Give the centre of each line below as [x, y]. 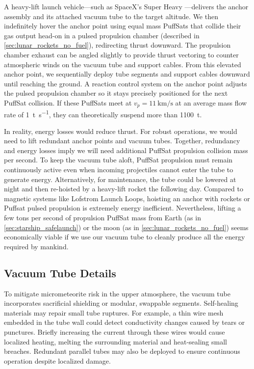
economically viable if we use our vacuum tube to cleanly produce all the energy [125, 237]
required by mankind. [36, 246]
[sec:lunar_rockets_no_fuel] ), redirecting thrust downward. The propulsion [117, 45]
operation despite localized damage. [57, 360]
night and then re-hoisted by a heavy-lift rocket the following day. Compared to [124, 189]
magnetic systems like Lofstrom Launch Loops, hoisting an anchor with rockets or [127, 198]
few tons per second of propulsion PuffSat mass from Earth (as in [102, 217]
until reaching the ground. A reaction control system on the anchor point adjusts [126, 83]
